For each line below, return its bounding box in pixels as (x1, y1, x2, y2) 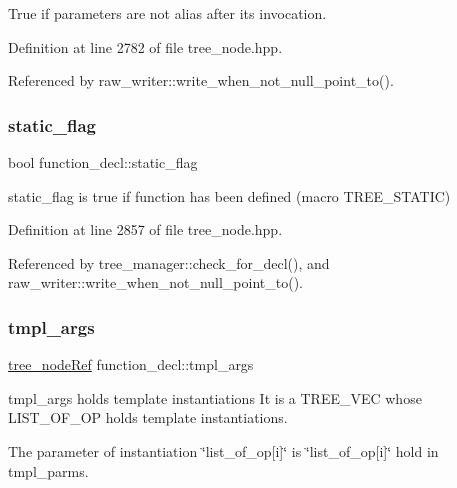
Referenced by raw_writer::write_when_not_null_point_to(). (8, 70, 394, 91)
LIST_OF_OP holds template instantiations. (8, 407, 288, 428)
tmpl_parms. (8, 460, 89, 481)
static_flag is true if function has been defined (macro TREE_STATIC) (8, 185, 451, 206)
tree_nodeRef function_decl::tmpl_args (8, 354, 254, 375)
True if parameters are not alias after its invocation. (8, 3, 327, 23)
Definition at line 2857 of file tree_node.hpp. (8, 219, 283, 240)
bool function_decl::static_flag (8, 152, 198, 172)
